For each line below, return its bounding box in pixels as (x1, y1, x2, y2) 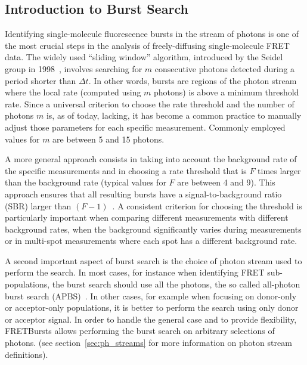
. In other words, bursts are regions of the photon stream (88, 74, 297, 86)
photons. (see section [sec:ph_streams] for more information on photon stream (5, 336, 292, 349)
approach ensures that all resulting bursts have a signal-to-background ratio (5, 187, 282, 200)
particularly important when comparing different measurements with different (5, 211, 289, 224)
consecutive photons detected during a (154, 62, 295, 75)
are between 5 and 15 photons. (52, 132, 165, 145)
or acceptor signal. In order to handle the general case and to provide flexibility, (5, 313, 297, 325)
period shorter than (5, 74, 76, 86)
